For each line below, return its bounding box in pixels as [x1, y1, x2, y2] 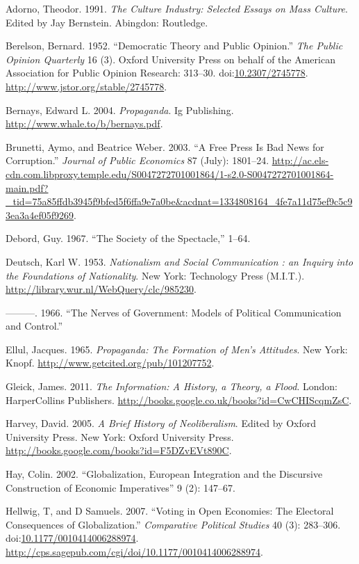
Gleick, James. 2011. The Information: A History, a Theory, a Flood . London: [6, 379, 338, 394]
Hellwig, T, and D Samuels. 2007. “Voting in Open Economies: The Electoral [6, 503, 334, 518]
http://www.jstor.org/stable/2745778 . [6, 79, 167, 93]
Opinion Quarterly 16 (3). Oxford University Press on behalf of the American [6, 51, 335, 66]
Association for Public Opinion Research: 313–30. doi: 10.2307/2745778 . [6, 65, 308, 80]
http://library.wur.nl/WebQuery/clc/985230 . [6, 282, 197, 296]
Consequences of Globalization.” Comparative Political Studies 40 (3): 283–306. [6, 517, 341, 531]
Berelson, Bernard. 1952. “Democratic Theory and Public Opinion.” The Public [6, 38, 343, 53]
